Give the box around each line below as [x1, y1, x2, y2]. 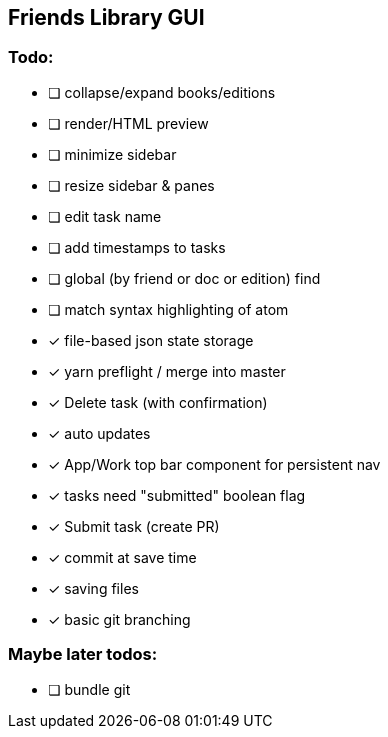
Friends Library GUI [8, 5, 205, 30]
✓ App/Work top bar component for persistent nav [48, 455, 381, 473]
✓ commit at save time [48, 548, 197, 566]
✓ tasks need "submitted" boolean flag [48, 486, 306, 504]
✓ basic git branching [48, 610, 191, 628]
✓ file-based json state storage [48, 331, 254, 349]
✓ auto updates [48, 424, 151, 442]
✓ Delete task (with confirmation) [48, 393, 268, 411]
